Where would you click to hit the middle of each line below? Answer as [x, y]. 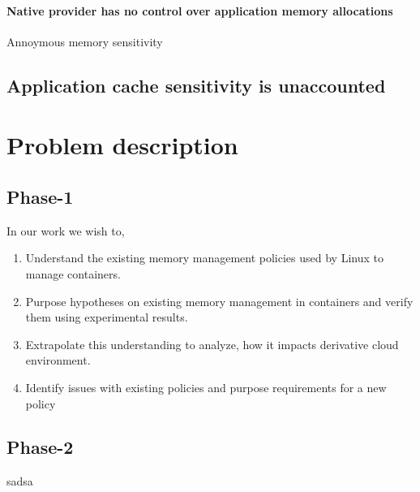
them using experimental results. [107, 317]
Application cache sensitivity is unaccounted [196, 85]
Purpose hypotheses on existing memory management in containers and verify [219, 301]
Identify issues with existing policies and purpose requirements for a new [206, 387]
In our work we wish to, [66, 230]
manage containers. [73, 273]
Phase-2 [40, 447]
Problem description [122, 145]
